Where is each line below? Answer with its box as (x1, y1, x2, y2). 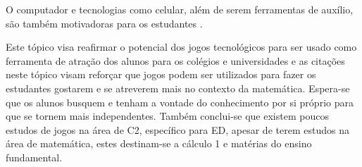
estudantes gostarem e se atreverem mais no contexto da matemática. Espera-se (6, 80, 350, 95)
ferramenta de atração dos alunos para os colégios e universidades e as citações (6, 53, 345, 68)
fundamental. (6, 149, 63, 164)
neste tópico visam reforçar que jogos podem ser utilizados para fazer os (6, 67, 316, 82)
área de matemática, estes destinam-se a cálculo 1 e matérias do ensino (6, 136, 312, 151)
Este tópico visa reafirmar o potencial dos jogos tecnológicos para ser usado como (6, 39, 357, 54)
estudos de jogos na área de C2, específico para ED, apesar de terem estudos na (6, 122, 349, 137)
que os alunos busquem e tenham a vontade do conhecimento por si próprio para (6, 94, 354, 109)
